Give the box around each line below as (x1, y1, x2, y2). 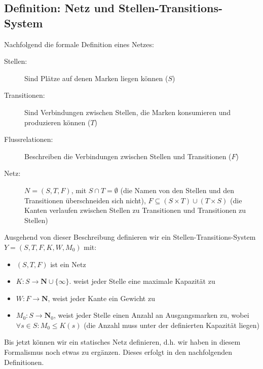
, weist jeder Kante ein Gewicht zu (48, 292, 155, 303)
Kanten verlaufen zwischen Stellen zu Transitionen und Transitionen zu (24, 205, 246, 215)
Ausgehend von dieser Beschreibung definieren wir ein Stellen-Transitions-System (4, 232, 256, 242)
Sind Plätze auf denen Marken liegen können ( (24, 72, 168, 83)
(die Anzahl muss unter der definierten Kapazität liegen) (84, 319, 259, 330)
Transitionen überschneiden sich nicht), (24, 195, 146, 205)
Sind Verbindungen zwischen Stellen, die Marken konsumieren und (24, 106, 231, 117)
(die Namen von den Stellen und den (120, 184, 234, 195)
